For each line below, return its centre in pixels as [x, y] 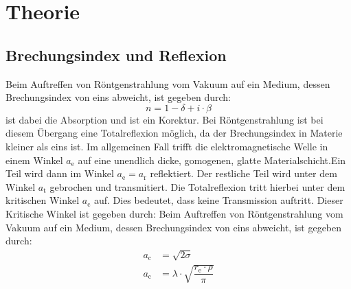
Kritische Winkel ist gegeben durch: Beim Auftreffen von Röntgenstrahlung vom [174, 213]
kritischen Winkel [43, 200]
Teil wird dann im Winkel [60, 173]
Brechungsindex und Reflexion [116, 55]
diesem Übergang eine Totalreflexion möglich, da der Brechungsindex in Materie [174, 133]
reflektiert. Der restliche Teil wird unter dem [244, 173]
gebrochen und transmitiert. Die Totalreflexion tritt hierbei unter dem [197, 186]
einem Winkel [34, 160]
